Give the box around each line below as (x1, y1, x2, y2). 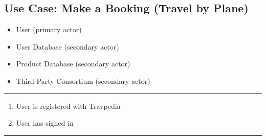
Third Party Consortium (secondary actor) (16, 75, 150, 86)
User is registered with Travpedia (16, 100, 121, 111)
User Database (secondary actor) (16, 41, 119, 52)
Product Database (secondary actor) (16, 58, 130, 69)
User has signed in (16, 118, 74, 128)
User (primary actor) (16, 24, 82, 35)
